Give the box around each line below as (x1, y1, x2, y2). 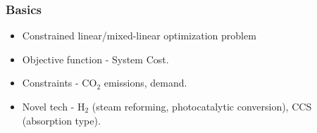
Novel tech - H (22, 99, 85, 113)
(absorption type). (22, 113, 101, 127)
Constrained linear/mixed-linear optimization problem (22, 28, 256, 43)
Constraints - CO (22, 75, 97, 90)
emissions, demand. (104, 75, 187, 90)
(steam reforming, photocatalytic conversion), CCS (92, 99, 312, 113)
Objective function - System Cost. (22, 51, 169, 66)
